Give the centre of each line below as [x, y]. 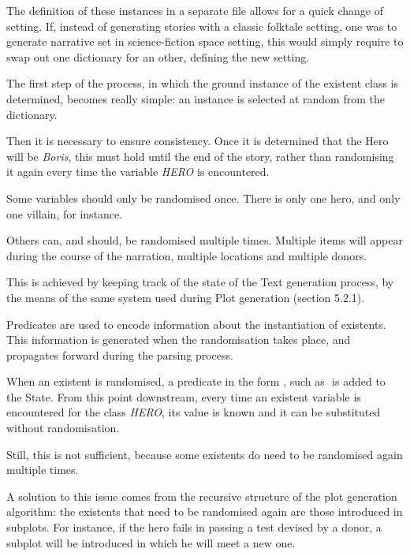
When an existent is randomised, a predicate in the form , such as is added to [196, 381]
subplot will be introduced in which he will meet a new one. [151, 542]
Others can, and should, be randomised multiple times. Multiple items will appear [205, 240]
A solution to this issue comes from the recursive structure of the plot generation [202, 496]
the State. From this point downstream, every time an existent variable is [184, 396]
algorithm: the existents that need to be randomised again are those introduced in [205, 511]
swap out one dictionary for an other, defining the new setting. [158, 56]
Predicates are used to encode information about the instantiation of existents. [196, 324]
